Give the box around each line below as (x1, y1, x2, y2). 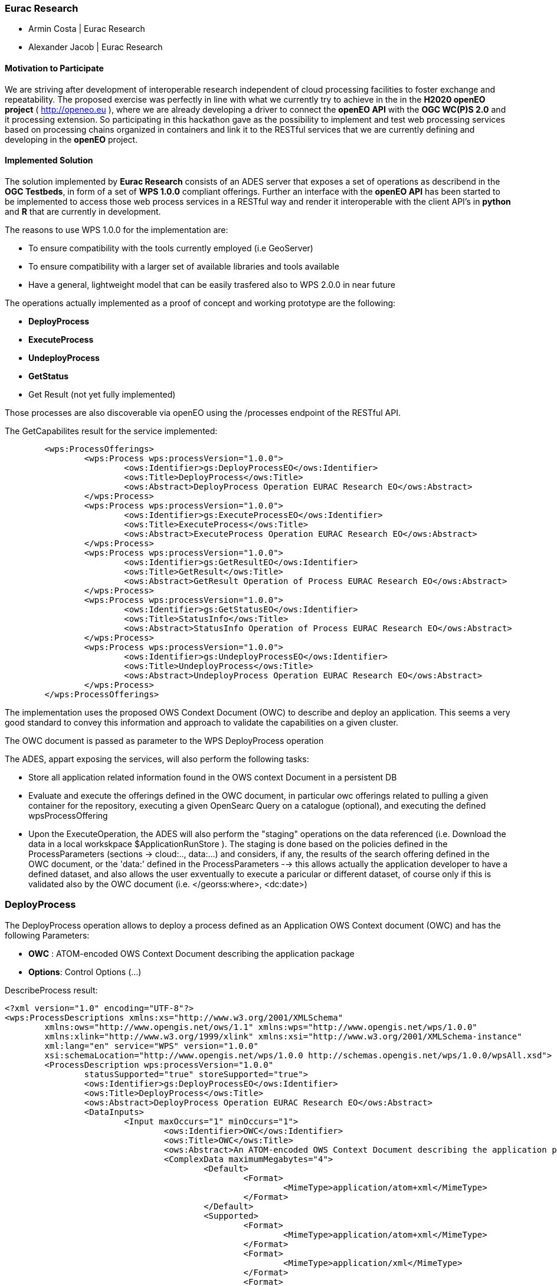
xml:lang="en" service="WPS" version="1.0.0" (44, 1041, 258, 1051)
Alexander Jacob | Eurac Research (28, 42, 163, 53)
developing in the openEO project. (5, 134, 138, 145)
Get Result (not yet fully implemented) (28, 389, 176, 399)
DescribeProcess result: (5, 985, 98, 995)
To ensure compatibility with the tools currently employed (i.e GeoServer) (28, 242, 313, 253)
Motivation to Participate (5, 63, 104, 73)
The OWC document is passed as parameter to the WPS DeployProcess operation (5, 735, 324, 746)
